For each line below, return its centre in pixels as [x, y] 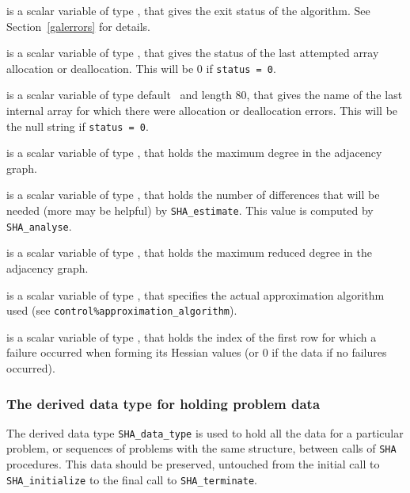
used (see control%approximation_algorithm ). [122, 310]
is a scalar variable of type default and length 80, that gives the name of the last [205, 95]
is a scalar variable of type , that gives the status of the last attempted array [193, 53]
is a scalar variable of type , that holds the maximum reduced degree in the [189, 252]
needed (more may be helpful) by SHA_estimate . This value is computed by [190, 210]
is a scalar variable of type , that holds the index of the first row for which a [192, 336]
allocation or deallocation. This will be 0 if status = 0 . [141, 68]
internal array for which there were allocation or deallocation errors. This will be [202, 111]
